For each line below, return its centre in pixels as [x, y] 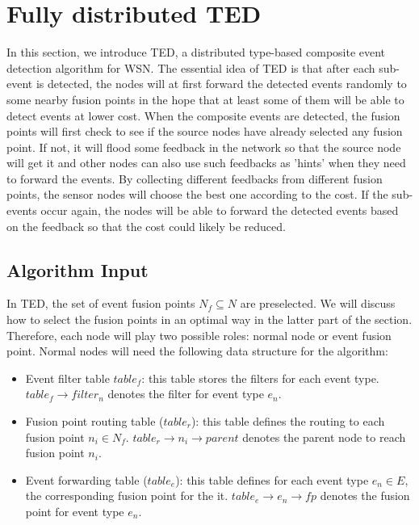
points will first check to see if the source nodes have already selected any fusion [205, 131]
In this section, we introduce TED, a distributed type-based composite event [196, 52]
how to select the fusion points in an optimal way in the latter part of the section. [209, 319]
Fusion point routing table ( [94, 421]
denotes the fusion [365, 496]
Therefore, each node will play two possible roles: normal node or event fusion [199, 335]
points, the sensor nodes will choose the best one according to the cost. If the [197, 194]
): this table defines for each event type [272, 479]
